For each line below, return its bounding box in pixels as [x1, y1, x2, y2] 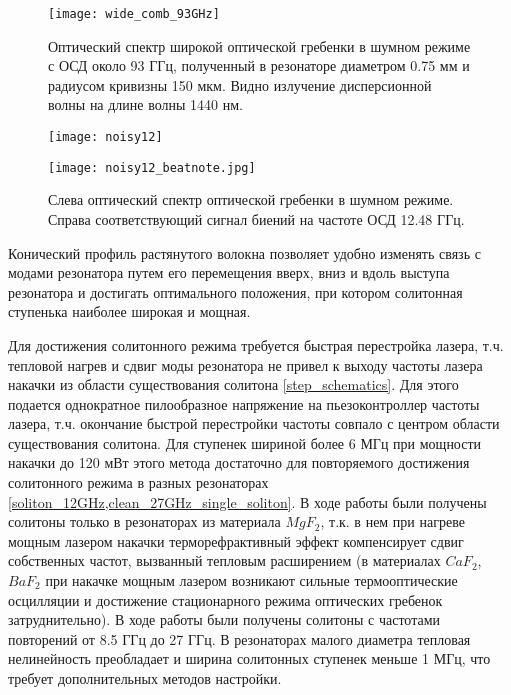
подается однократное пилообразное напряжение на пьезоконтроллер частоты [8, 393, 480, 414]
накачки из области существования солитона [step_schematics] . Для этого [8, 374, 459, 395]
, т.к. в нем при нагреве [320, 511, 465, 532]
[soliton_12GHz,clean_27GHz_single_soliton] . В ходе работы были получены [8, 491, 487, 512]
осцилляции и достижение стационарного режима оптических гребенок [8, 589, 443, 610]
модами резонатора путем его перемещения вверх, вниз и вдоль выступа [8, 262, 450, 283]
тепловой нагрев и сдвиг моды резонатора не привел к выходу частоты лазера [8, 354, 483, 375]
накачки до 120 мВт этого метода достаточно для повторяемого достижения [8, 452, 470, 473]
